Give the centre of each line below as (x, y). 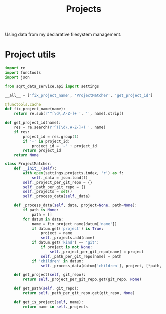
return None (26, 155)
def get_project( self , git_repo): (50, 275)
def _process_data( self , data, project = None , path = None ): (76, 205)
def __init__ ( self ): (35, 168)
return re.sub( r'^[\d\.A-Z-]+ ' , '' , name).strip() (69, 114)
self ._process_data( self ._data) (57, 196)
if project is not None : (67, 247)
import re (15, 68)
